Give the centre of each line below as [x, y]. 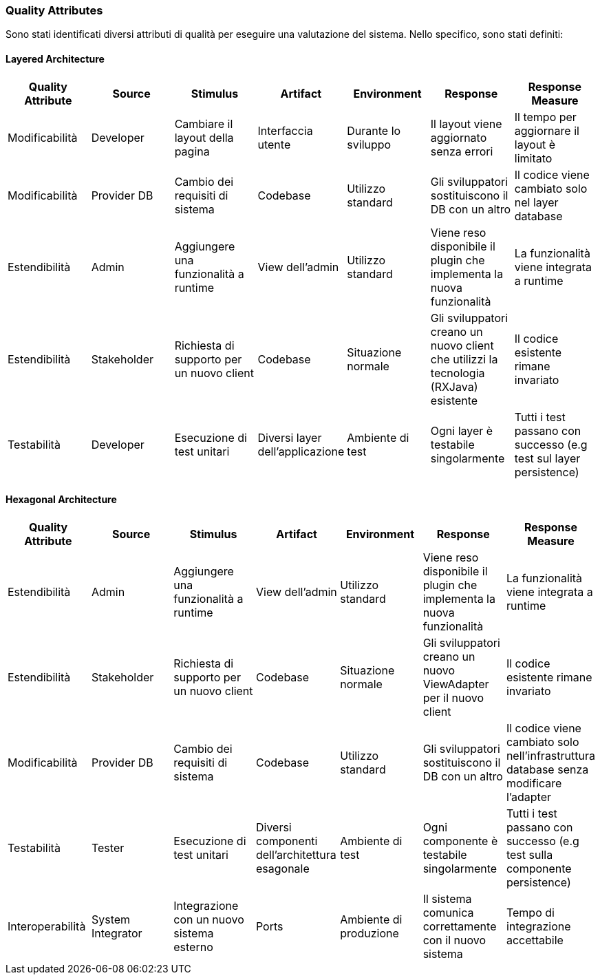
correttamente [460, 926]
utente [274, 144]
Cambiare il [204, 124]
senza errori [462, 151]
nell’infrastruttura [550, 755]
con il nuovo [454, 940]
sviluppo [369, 144]
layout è [535, 144]
